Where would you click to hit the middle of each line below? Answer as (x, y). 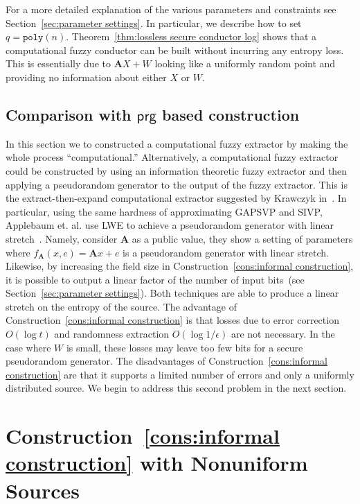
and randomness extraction (112, 334)
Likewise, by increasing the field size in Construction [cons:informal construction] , (180, 266)
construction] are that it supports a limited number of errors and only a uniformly (180, 374)
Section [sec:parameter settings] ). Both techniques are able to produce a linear (172, 293)
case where (28, 347)
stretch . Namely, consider (62, 238)
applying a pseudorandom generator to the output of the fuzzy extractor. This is (177, 184)
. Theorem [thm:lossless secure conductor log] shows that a (191, 36)
